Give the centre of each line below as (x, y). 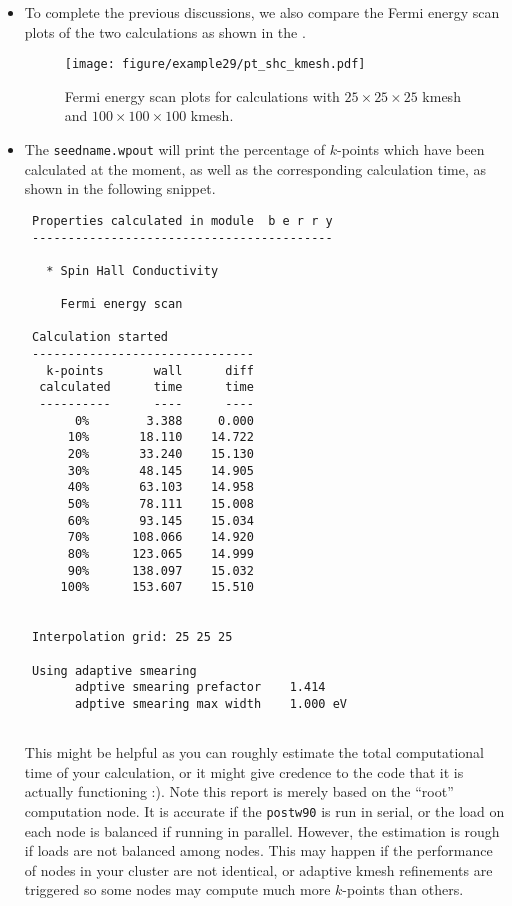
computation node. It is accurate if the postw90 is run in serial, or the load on (264, 811)
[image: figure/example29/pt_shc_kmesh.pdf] (215, 64)
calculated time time (146, 387)
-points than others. (403, 889)
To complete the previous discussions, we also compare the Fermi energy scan (262, 12)
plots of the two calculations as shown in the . (165, 31)
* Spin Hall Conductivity (132, 270)
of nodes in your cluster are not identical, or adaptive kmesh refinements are (258, 869)
